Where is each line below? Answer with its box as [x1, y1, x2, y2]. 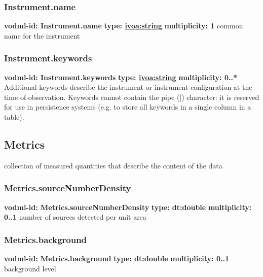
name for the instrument [4, 30, 80, 41]
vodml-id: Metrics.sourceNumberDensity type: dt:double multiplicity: [4, 201, 252, 212]
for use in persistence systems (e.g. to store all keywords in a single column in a [4, 101, 251, 112]
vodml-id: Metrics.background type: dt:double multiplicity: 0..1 [4, 253, 229, 264]
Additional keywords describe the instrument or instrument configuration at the [4, 82, 252, 92]
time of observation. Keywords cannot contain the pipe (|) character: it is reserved [4, 91, 259, 102]
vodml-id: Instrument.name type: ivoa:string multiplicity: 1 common [4, 20, 243, 31]
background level [4, 263, 56, 273]
